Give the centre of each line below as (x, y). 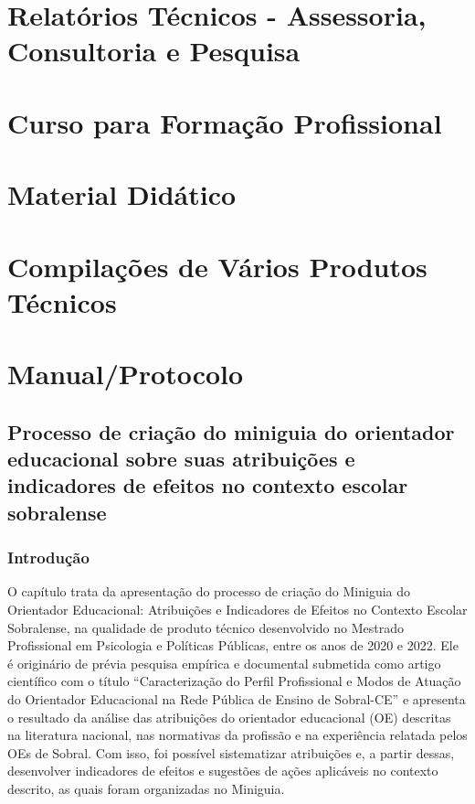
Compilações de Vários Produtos (217, 266)
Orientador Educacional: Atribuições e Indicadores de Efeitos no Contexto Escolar (237, 610)
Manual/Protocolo (126, 374)
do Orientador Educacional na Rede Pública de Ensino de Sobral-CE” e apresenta (237, 698)
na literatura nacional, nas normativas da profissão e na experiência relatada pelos (237, 735)
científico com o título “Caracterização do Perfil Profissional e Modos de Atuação (234, 681)
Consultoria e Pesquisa (154, 51)
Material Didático (122, 194)
